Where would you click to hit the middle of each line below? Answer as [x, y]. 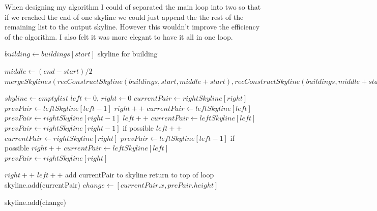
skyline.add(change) [36, 202]
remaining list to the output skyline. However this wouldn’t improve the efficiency [132, 27]
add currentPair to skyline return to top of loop [140, 175]
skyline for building [127, 54]
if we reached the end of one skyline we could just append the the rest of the [124, 17]
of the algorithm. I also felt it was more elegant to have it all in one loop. [119, 36]
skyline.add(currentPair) [42, 184]
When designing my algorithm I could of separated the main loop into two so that [133, 7]
